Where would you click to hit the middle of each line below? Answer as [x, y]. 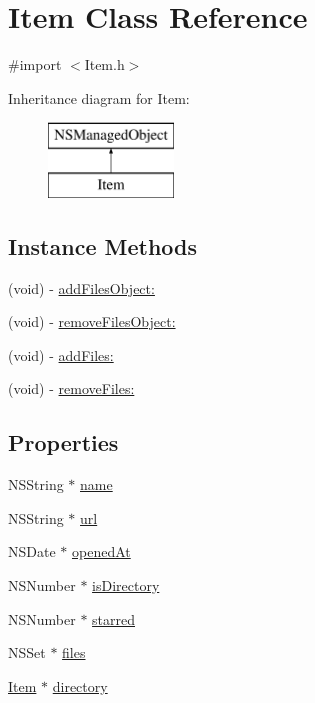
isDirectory [126, 585]
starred [114, 618]
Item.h [104, 64]
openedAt [101, 551]
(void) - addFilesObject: [81, 287]
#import [35, 64]
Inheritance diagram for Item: [99, 97]
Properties [63, 442]
